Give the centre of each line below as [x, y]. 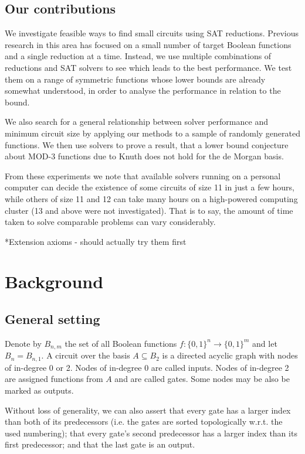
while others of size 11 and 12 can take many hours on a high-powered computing [151, 198]
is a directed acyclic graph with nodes [230, 355]
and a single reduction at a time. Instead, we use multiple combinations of [138, 56]
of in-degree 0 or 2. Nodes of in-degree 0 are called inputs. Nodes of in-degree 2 [147, 367]
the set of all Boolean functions [121, 343]
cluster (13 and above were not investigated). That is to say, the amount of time [149, 210]
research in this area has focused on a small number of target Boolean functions [148, 44]
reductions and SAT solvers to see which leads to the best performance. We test [148, 67]
